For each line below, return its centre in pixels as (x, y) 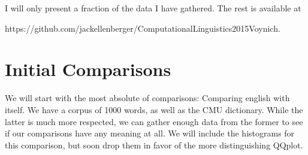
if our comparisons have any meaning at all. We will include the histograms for (150, 133)
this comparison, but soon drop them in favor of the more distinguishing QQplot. (154, 145)
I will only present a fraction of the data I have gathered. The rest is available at (153, 8)
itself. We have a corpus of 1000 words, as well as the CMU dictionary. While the (154, 109)
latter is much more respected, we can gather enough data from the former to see (154, 121)
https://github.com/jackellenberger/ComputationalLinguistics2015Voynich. (143, 28)
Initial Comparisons (88, 69)
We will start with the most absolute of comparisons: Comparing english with (147, 98)
